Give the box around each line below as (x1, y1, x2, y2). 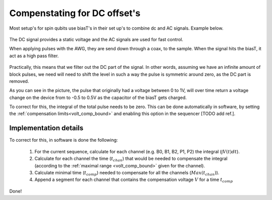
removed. (9, 78, 29, 84)
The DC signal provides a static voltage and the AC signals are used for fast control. (9, 36, 183, 42)
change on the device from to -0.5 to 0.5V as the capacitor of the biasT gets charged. (9, 94, 187, 101)
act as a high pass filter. (9, 53, 59, 59)
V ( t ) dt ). (222, 148, 240, 154)
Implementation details (9, 124, 84, 133)
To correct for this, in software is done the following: (9, 137, 118, 143)
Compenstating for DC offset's (9, 8, 141, 19)
